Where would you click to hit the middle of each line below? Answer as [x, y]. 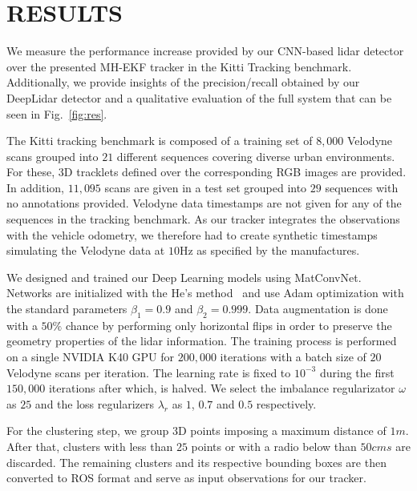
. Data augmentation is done [318, 309]
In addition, [35, 187]
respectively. [286, 403]
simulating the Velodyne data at [86, 250]
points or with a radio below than [274, 446]
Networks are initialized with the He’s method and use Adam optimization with [205, 293]
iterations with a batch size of [293, 357]
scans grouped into [53, 156]
